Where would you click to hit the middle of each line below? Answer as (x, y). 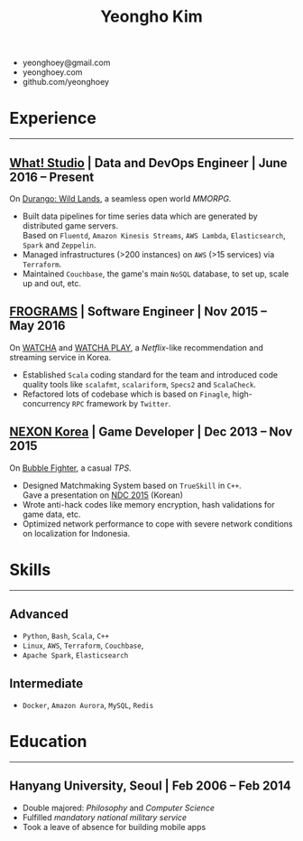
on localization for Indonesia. (76, 533)
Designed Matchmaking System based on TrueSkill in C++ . (132, 485)
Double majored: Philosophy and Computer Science (118, 808)
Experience (53, 118)
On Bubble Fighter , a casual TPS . (71, 468)
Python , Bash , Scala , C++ (66, 636)
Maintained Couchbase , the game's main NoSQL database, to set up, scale (156, 274)
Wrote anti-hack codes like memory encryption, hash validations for (148, 504)
